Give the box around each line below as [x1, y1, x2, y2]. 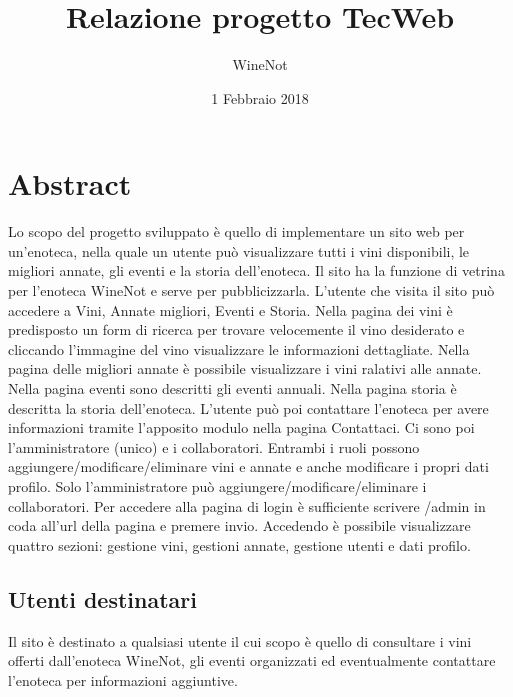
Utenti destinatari [8, 583, 197, 614]
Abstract [8, 163, 132, 204]
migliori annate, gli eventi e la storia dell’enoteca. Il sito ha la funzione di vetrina [8, 260, 505, 281]
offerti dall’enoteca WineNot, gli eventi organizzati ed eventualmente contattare [8, 650, 496, 671]
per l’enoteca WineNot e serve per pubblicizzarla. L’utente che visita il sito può [8, 280, 495, 301]
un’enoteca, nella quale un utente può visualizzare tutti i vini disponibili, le [8, 240, 470, 261]
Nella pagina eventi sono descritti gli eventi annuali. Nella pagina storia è [8, 378, 457, 398]
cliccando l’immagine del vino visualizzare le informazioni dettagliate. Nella [8, 338, 470, 359]
